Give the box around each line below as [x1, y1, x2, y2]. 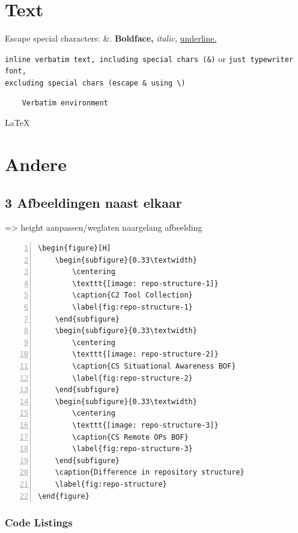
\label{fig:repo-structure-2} [72, 373, 193, 382]
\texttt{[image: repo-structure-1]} [72, 279, 219, 288]
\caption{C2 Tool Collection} [72, 291, 193, 300]
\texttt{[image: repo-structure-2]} [72, 350, 219, 359]
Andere [5, 152, 67, 176]
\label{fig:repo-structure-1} [72, 303, 193, 312]
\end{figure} [38, 491, 90, 500]
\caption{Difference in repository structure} [55, 468, 245, 477]
